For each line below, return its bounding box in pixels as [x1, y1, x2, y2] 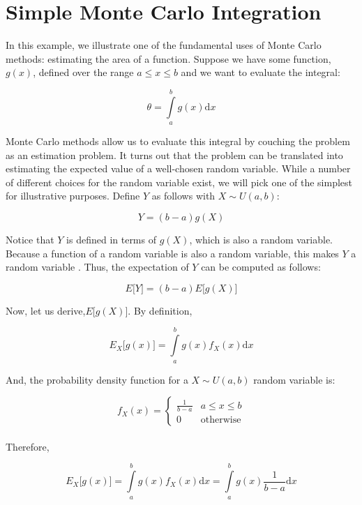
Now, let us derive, [6, 303, 86, 317]
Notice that [6, 232, 54, 247]
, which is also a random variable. [189, 232, 333, 247]
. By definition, [128, 303, 193, 317]
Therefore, [6, 439, 50, 453]
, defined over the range [33, 65, 134, 80]
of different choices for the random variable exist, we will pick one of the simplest [6, 174, 353, 189]
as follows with [151, 188, 216, 203]
